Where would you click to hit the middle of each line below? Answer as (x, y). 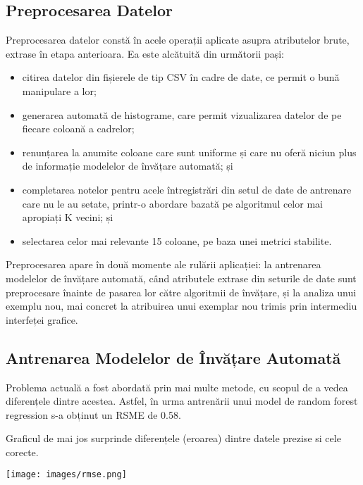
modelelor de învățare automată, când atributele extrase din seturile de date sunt (181, 278)
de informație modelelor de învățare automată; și (128, 166)
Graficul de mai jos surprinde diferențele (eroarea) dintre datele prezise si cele (173, 438)
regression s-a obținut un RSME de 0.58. (93, 414)
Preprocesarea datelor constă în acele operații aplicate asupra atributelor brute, (178, 40)
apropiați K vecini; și (68, 217)
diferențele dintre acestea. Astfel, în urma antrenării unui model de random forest (182, 401)
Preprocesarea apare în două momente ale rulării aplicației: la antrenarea (164, 264)
